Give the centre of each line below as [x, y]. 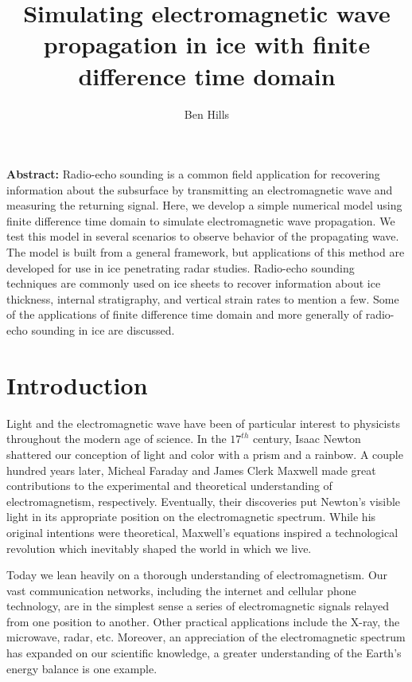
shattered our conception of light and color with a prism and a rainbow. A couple [205, 454]
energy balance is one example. [82, 668]
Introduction [77, 384]
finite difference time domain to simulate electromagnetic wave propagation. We [201, 220]
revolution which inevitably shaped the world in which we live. [159, 548]
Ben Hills [207, 114]
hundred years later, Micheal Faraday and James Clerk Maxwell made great [191, 470]
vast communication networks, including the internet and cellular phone [181, 590]
